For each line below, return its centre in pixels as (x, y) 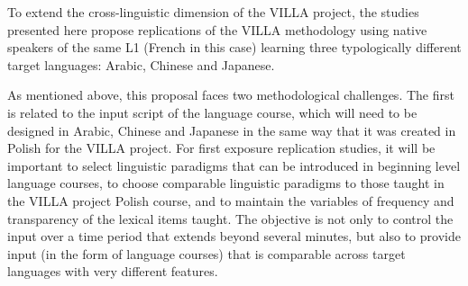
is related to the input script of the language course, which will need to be (212, 112)
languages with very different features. (113, 271)
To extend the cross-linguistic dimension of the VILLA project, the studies (213, 12)
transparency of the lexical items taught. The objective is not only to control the (230, 218)
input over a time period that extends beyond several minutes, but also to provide (234, 236)
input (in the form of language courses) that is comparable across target (206, 253)
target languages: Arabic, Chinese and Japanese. (141, 64)
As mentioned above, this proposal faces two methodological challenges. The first (231, 95)
